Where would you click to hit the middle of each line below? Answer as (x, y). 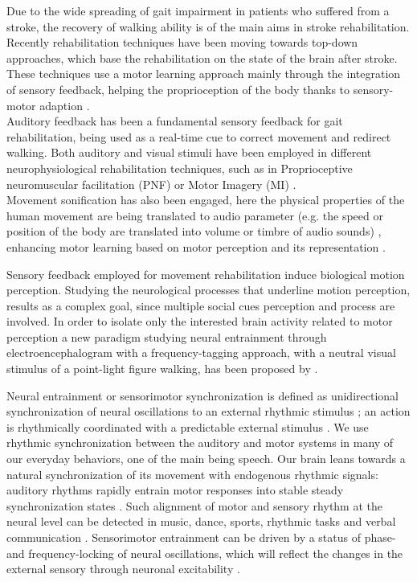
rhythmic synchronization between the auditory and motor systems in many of (200, 443)
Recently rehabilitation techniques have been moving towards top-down (182, 42)
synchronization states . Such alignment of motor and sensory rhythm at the (194, 505)
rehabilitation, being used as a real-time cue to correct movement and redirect (199, 136)
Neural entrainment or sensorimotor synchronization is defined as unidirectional (202, 395)
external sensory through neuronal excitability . (123, 569)
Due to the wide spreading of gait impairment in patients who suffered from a (198, 10)
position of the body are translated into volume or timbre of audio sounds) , (194, 231)
